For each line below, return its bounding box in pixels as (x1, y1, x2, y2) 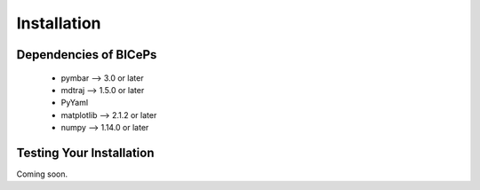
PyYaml (60, 98, 89, 108)
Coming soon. (16, 169, 68, 179)
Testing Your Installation (16, 145, 155, 160)
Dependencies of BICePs (16, 47, 157, 62)
